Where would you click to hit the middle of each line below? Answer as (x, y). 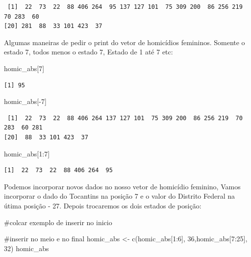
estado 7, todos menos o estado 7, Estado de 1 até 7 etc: (88, 52)
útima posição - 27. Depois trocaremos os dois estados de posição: (103, 205)
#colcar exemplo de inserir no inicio (58, 222)
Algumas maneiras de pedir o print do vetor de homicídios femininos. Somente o (125, 42)
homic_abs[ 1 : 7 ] (27, 153)
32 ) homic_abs (26, 248)
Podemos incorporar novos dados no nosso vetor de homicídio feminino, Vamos (122, 186)
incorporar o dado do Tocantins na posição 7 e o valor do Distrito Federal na (120, 196)
